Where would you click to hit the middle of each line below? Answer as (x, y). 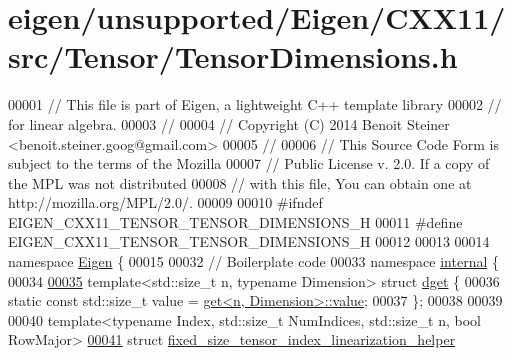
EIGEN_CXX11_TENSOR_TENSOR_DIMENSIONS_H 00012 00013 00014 (249, 241)
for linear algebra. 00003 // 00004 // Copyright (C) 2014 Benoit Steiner (229, 123)
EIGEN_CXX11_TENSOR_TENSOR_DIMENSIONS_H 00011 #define (235, 221)
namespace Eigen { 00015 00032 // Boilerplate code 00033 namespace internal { (254, 261)
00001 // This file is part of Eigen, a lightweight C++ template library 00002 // (255, 104)
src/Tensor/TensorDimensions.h (233, 56)
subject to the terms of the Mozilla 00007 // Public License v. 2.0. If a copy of (249, 163)
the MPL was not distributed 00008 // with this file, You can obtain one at (240, 182)
